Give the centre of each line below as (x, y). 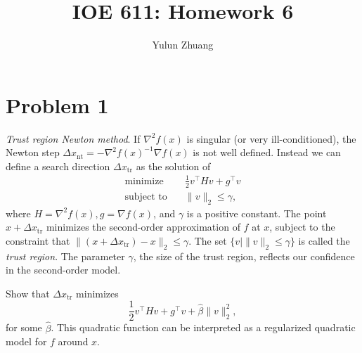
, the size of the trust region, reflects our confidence (244, 256)
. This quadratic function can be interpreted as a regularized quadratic (203, 327)
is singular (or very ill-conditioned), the (271, 138)
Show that (28, 293)
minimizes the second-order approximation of (143, 227)
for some (24, 327)
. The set (208, 240)
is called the (324, 240)
